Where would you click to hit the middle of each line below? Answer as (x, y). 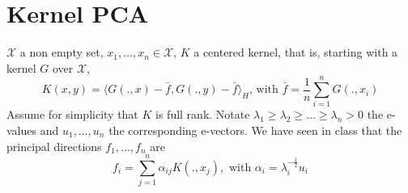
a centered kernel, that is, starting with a (296, 52)
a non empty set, (62, 52)
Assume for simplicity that (72, 114)
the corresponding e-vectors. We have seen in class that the (255, 130)
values (22, 130)
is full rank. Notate (203, 114)
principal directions (54, 146)
